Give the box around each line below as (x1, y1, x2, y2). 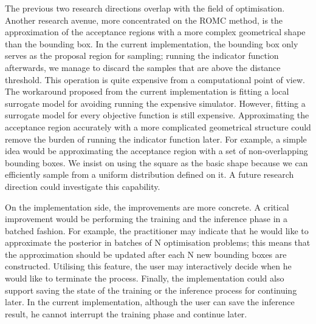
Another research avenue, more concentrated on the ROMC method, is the (5, 13, 283, 26)
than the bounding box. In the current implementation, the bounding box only (5, 37, 298, 50)
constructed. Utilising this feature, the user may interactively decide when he (5, 260, 292, 272)
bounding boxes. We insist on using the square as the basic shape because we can (5, 156, 308, 169)
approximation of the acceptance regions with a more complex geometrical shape (5, 25, 306, 38)
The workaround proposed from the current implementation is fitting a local (5, 85, 289, 98)
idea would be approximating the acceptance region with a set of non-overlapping (5, 144, 308, 157)
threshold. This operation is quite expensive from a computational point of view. (5, 73, 305, 86)
